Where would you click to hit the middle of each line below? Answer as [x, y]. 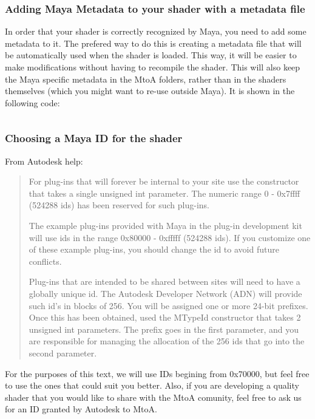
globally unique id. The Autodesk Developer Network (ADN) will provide [165, 293]
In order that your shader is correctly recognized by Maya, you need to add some [156, 31]
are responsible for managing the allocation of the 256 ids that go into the [167, 341]
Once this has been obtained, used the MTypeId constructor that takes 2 [165, 317]
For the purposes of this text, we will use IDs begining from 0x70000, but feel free [157, 373]
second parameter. [63, 353]
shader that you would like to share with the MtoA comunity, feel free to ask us [153, 397]
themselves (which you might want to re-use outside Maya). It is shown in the [150, 91]
